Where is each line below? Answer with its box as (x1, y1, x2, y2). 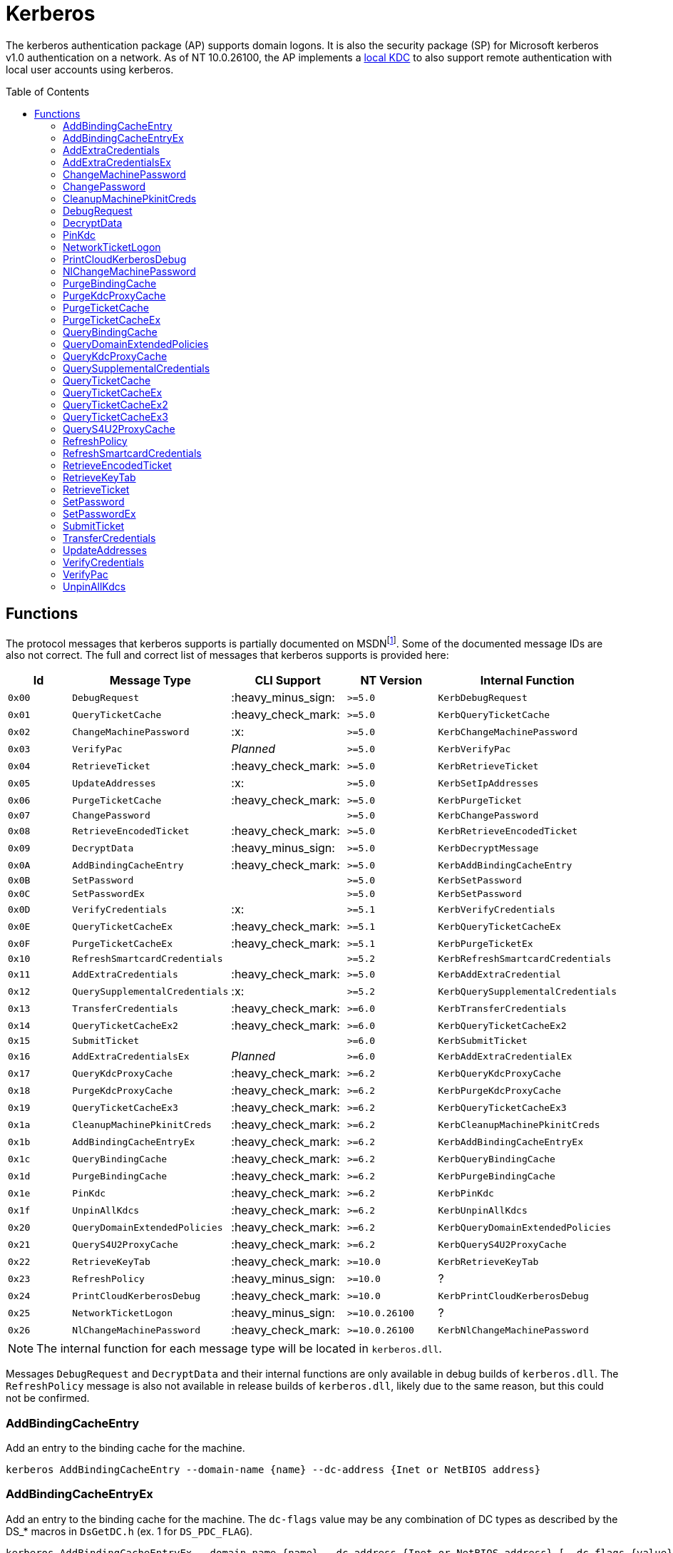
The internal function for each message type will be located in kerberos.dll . (36, 1341, 442, 1356)
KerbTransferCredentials (438, 1003, 567, 1014)
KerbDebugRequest (438, 692, 528, 703)
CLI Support (255, 673, 321, 688)
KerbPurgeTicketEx (438, 938, 533, 949)
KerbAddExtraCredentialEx (438, 1050, 572, 1062)
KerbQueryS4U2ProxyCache (438, 1239, 567, 1250)
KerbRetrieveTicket (438, 760, 539, 772)
